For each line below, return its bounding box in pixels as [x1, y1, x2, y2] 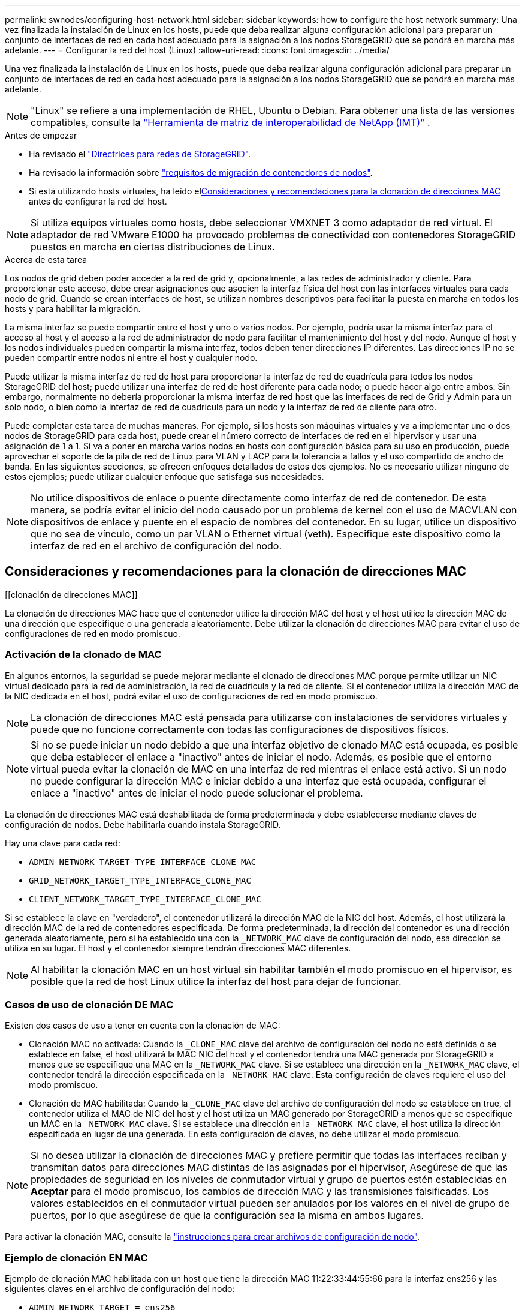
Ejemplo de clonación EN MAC [5, 1251, 148, 1264]
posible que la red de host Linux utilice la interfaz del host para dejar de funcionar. [31, 975, 402, 987]
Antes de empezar [5, 130, 77, 140]
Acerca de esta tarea [5, 254, 87, 265]
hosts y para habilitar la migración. [5, 304, 141, 314]
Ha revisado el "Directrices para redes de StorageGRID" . [29, 149, 251, 159]
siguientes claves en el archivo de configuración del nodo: [5, 1284, 235, 1294]
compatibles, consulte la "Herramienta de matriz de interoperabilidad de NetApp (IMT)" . [31, 116, 430, 128]
